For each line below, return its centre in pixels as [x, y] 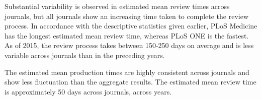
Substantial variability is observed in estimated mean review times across [117, 6]
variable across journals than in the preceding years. [85, 55]
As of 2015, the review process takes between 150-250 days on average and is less [129, 45]
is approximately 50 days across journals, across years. [88, 91]
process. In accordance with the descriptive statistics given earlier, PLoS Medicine [131, 26]
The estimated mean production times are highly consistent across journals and [127, 72]
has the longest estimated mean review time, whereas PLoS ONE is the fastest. [127, 35]
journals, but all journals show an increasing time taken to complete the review [127, 16]
